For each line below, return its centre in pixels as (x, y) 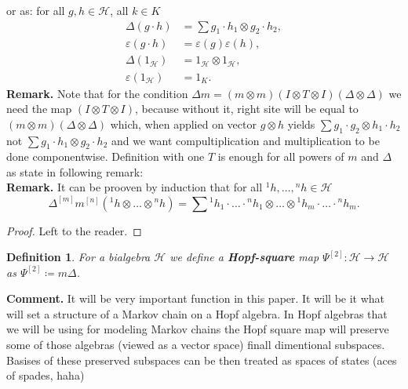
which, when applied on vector (183, 124)
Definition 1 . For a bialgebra (78, 257)
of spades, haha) (46, 375)
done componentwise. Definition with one (106, 156)
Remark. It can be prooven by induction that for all (135, 187)
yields (301, 124)
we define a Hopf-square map (244, 257)
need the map (39, 109)
